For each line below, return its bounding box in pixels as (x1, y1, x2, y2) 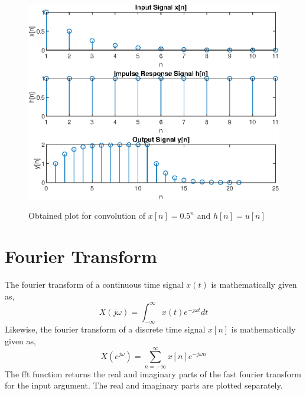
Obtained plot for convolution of (28, 209, 146, 222)
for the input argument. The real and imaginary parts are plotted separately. (5, 379, 283, 391)
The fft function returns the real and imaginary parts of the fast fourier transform (5, 367, 301, 380)
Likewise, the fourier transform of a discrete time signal (5, 323, 206, 335)
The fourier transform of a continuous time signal (5, 278, 184, 290)
